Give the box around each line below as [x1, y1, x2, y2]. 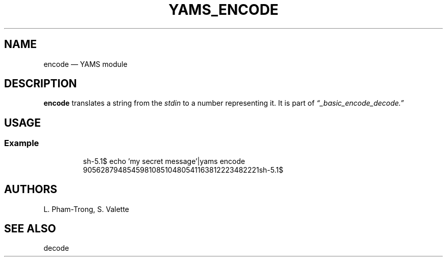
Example [4, 138, 39, 149]
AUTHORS [4, 183, 58, 196]
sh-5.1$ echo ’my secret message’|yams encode [83, 156, 245, 165]
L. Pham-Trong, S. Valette [43, 204, 130, 213]
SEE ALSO [4, 222, 56, 235]
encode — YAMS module [43, 59, 128, 68]
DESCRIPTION [4, 77, 77, 90]
